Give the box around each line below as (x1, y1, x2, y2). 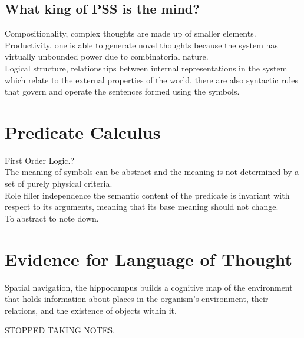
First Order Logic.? (5, 154, 75, 166)
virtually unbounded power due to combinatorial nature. (5, 50, 209, 63)
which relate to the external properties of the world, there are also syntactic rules (5, 73, 298, 86)
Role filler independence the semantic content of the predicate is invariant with (5, 188, 290, 201)
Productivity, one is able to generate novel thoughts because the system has (5, 38, 278, 51)
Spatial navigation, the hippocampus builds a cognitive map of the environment (5, 281, 293, 293)
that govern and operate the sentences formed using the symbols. (5, 85, 240, 97)
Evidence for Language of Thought (5, 246, 293, 271)
